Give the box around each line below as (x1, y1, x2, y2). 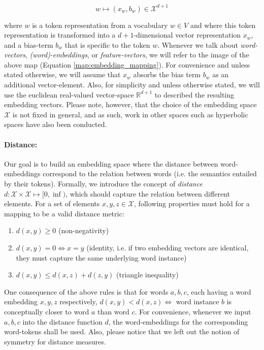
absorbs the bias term (133, 69, 201, 80)
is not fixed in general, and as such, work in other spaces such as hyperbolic (12, 109, 248, 119)
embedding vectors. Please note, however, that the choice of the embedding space (4, 99, 257, 110)
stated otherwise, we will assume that (4, 69, 121, 80)
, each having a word (186, 286, 251, 297)
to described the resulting (154, 89, 235, 100)
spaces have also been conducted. (4, 119, 107, 130)
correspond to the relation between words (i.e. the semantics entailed (43, 168, 257, 179)
